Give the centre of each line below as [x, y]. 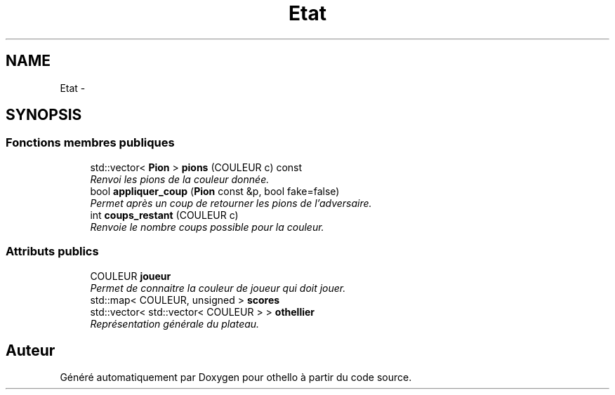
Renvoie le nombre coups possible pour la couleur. [207, 227]
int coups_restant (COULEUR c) [164, 215]
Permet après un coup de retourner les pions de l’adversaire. [231, 203]
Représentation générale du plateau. [175, 323]
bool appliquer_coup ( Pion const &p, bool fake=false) [215, 191]
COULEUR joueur [131, 276]
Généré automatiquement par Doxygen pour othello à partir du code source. [236, 377]
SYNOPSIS [44, 115]
